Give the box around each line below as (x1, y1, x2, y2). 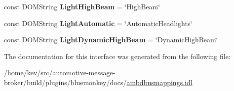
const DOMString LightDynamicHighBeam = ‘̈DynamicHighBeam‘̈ (4, 34, 218, 45)
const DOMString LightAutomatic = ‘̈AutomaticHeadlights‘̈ (4, 18, 193, 28)
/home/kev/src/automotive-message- (4, 67, 116, 78)
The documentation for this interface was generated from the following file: (4, 51, 231, 61)
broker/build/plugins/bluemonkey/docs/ (4, 77, 127, 87)
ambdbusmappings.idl (126, 77, 193, 87)
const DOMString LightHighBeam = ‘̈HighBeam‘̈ (4, 1, 160, 11)
